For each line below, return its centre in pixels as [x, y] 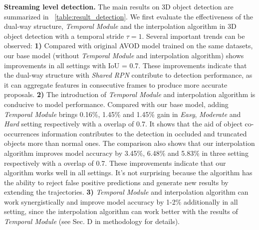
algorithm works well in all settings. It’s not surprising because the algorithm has [128, 172]
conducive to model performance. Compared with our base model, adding [116, 104]
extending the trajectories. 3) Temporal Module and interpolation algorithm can [126, 192]
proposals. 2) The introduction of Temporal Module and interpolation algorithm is [130, 94]
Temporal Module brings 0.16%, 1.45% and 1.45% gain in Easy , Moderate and [123, 114]
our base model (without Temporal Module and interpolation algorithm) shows [124, 55]
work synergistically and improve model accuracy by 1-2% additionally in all [121, 201]
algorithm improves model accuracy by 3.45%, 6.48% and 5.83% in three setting [126, 153]
